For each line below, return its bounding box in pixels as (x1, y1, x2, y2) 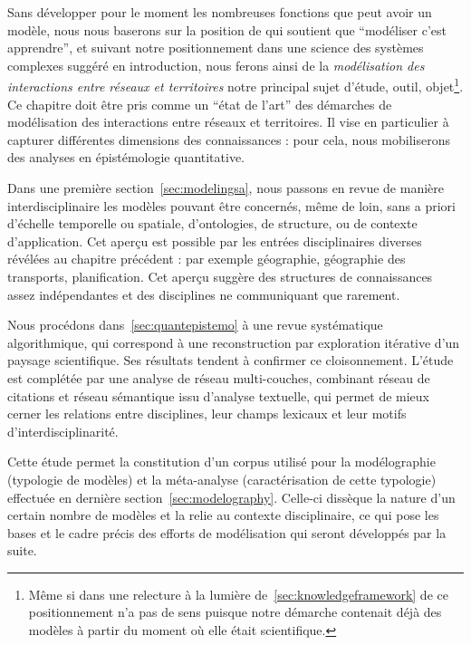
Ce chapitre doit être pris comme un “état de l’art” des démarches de (7, 94, 392, 113)
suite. (7, 541, 37, 560)
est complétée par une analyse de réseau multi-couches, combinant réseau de (7, 368, 430, 387)
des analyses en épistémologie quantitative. (7, 148, 245, 167)
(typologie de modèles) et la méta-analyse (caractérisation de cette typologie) (7, 469, 437, 488)
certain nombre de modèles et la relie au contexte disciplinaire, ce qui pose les (7, 505, 439, 525)
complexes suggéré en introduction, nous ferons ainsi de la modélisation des (7, 55, 425, 74)
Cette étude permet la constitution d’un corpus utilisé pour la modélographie (7, 452, 436, 471)
